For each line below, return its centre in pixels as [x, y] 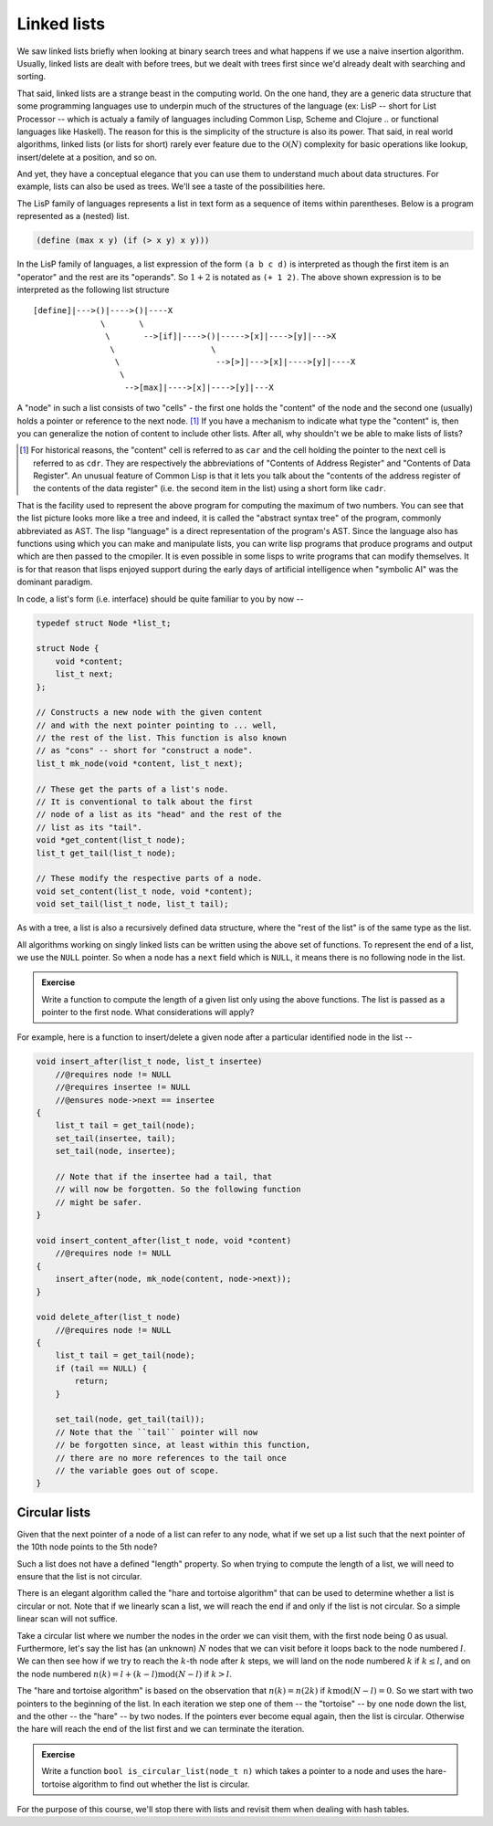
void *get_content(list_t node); [111, 840]
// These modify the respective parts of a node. [149, 878]
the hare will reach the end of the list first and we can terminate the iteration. [161, 1729]
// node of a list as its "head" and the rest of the [159, 814]
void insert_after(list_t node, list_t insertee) [149, 1062]
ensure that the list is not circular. [79, 1577]
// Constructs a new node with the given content [149, 713]
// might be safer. [99, 1202]
